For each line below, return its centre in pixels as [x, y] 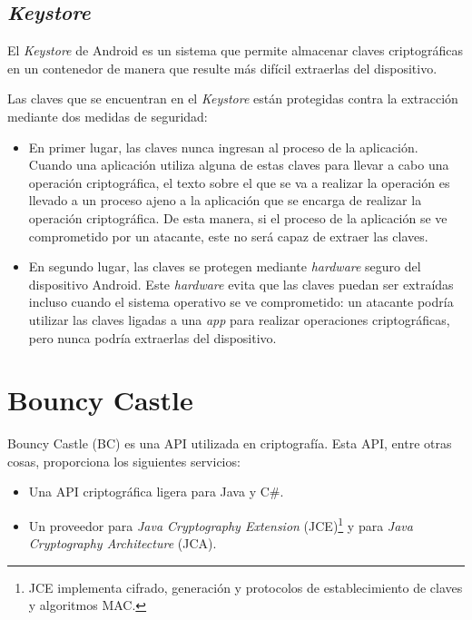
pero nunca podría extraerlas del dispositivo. [152, 337]
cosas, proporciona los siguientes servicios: [124, 461]
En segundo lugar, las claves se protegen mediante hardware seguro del [225, 266]
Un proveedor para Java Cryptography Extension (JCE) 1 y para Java [221, 524]
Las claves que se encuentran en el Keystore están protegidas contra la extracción [233, 98]
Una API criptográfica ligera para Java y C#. [156, 492]
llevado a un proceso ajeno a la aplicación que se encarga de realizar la [225, 200]
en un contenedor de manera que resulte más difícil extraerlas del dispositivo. [222, 68]
